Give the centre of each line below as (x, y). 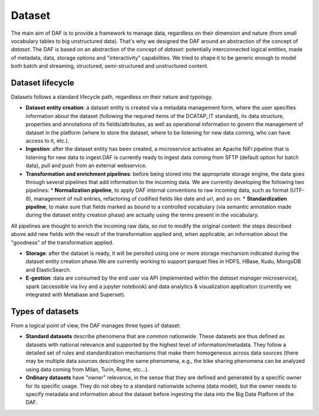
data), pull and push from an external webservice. (86, 166)
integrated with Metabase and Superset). (76, 294)
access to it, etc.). (48, 140)
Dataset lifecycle (43, 83)
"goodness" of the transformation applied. (62, 243)
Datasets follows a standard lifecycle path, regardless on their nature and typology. (112, 97)
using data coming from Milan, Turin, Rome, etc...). (87, 369)
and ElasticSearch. (48, 270)
